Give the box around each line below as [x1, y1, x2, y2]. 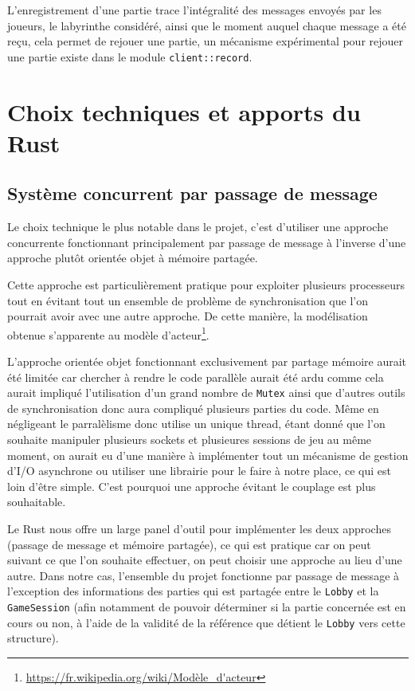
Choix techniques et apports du [7, 95, 361, 128]
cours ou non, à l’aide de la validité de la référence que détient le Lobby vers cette [7, 614, 405, 630]
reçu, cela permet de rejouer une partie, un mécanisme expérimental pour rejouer [7, 33, 404, 49]
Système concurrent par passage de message [7, 181, 378, 206]
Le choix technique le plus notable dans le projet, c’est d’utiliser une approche [7, 218, 389, 235]
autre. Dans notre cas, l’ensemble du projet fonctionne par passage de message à [7, 567, 400, 583]
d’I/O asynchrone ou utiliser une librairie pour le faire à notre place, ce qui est [7, 462, 391, 479]
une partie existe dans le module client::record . [7, 48, 253, 65]
